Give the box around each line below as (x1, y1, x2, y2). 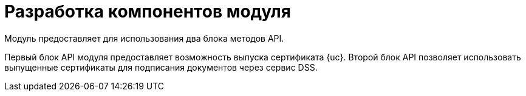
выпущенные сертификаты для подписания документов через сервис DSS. (4, 62, 318, 72)
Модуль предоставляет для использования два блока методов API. (4, 33, 284, 43)
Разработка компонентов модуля (4, 1, 291, 22)
